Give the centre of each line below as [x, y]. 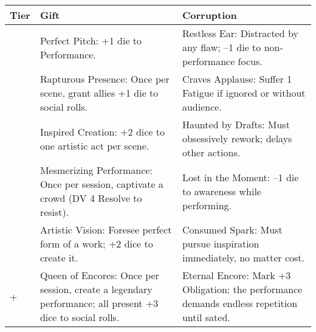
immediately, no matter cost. [243, 258]
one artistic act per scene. [94, 145]
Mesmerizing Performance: [96, 170]
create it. [59, 258]
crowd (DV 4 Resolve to [91, 198]
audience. [202, 107]
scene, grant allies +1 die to [99, 93]
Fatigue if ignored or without [244, 93]
